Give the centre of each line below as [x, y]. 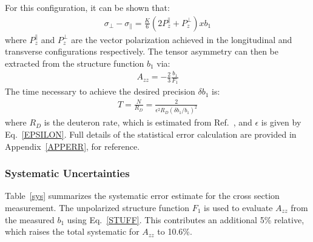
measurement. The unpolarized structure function [97, 207]
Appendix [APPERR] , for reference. [72, 146]
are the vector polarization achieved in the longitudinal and [182, 39]
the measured [30, 219]
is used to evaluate [238, 207]
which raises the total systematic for [72, 231]
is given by [281, 122]
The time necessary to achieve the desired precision [100, 91]
